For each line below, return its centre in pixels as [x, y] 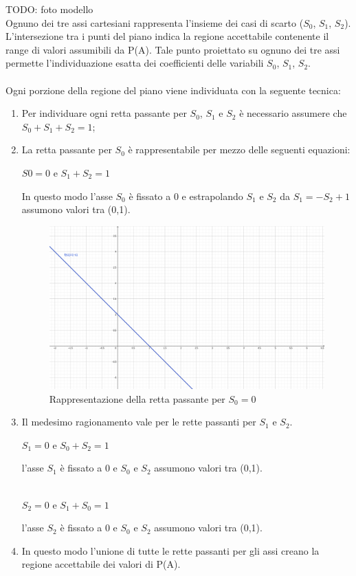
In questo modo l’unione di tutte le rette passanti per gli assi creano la [170, 550]
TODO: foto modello [49, 9]
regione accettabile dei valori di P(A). [101, 564]
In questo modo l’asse [67, 196]
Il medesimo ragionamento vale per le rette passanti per [139, 422]
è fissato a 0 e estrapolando [186, 196]
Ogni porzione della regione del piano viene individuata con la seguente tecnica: [173, 90]
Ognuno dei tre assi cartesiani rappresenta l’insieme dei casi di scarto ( [155, 22]
